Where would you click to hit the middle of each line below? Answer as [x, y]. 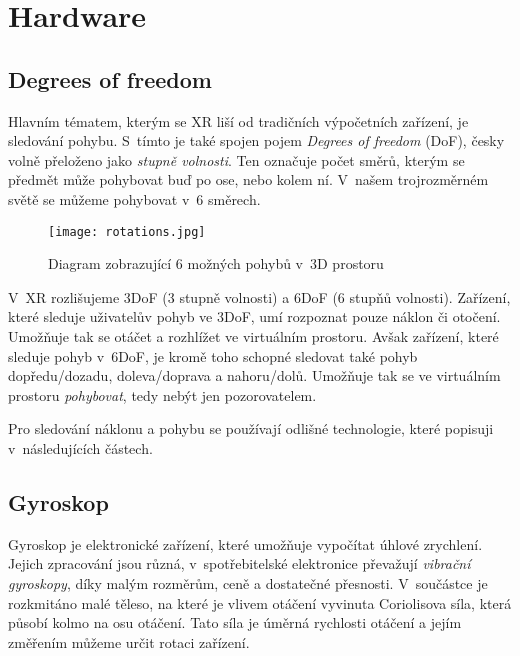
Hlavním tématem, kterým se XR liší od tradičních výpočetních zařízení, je [238, 120]
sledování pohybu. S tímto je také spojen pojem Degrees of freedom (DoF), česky [256, 140]
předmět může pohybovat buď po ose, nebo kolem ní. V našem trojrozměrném [248, 179]
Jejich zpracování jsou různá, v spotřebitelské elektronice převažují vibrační [239, 563]
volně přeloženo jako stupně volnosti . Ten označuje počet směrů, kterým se [236, 159]
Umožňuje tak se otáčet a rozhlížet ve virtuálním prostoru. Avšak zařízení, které [253, 335]
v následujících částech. [80, 447]
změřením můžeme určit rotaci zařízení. [129, 641]
